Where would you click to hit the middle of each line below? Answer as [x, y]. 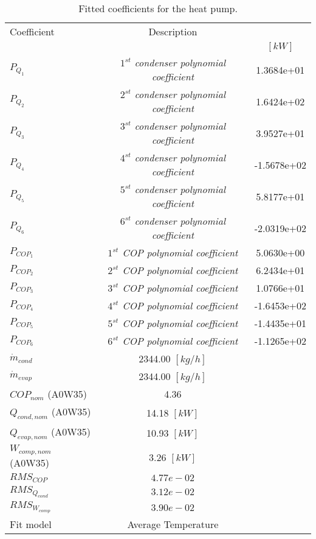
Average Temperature [173, 524]
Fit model [31, 524]
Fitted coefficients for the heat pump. [158, 8]
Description [173, 31]
